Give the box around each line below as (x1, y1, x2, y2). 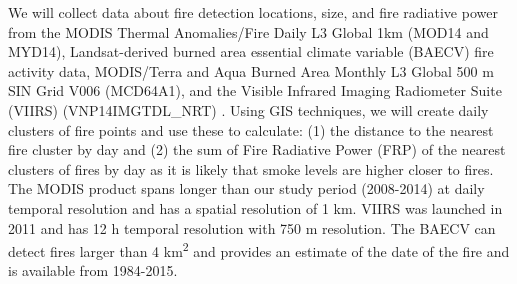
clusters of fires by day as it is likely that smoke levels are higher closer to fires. (8, 158, 494, 179)
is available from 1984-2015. (8, 260, 178, 281)
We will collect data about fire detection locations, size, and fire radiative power (8, 2, 498, 22)
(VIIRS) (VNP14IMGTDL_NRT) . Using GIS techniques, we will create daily (8, 99, 489, 120)
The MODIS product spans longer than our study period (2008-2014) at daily (8, 178, 485, 199)
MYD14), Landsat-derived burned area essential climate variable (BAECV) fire (8, 41, 494, 62)
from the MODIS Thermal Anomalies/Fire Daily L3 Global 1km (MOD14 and (8, 21, 489, 42)
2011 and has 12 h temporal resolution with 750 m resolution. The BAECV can (8, 217, 496, 238)
